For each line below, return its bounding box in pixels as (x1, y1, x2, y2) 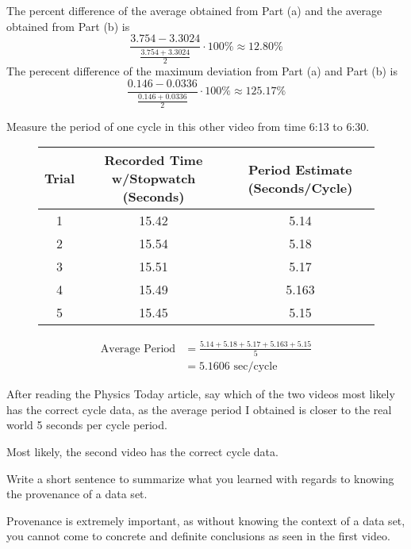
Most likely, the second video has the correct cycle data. (6, 443, 278, 459)
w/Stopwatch (111, 169, 196, 188)
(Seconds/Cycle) (248, 178, 353, 197)
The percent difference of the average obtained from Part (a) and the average (6, 2, 382, 18)
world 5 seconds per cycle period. (6, 417, 167, 433)
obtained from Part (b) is (6, 17, 130, 34)
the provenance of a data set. (6, 486, 148, 502)
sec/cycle (233, 361, 278, 373)
